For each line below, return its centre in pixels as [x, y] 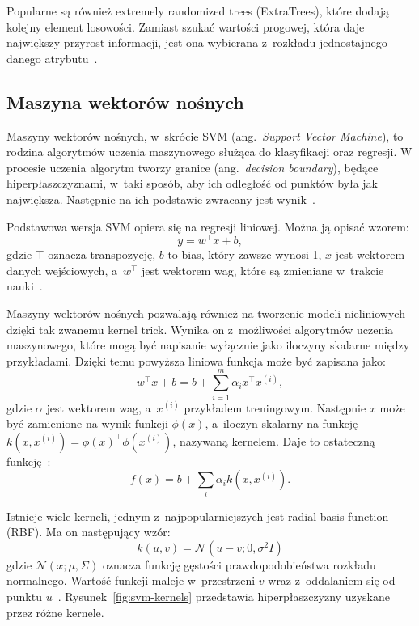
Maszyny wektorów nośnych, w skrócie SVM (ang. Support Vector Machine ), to [205, 135]
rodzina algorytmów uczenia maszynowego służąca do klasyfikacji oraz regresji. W [209, 152]
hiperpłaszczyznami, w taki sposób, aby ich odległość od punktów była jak [192, 183]
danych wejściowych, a [62, 270]
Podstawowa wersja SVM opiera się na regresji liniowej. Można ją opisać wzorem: [208, 226]
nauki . [25, 286]
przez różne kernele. [55, 612]
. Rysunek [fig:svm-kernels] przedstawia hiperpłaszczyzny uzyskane [224, 596]
